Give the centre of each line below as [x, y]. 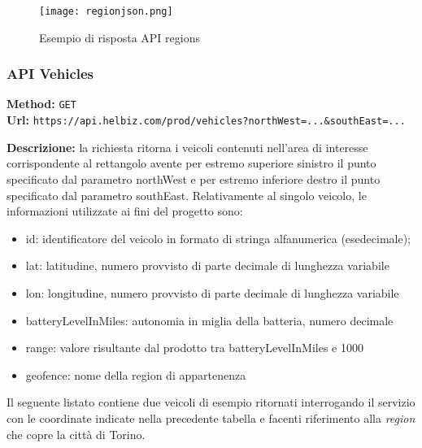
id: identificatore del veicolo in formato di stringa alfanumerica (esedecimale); [218, 238]
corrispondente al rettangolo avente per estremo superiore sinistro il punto [191, 163]
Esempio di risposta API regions [120, 37]
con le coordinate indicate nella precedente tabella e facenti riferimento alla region [211, 418]
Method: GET [41, 104]
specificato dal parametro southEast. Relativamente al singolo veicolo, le [187, 195]
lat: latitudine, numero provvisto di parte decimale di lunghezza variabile [207, 265]
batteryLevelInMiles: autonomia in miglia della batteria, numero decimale [209, 320]
